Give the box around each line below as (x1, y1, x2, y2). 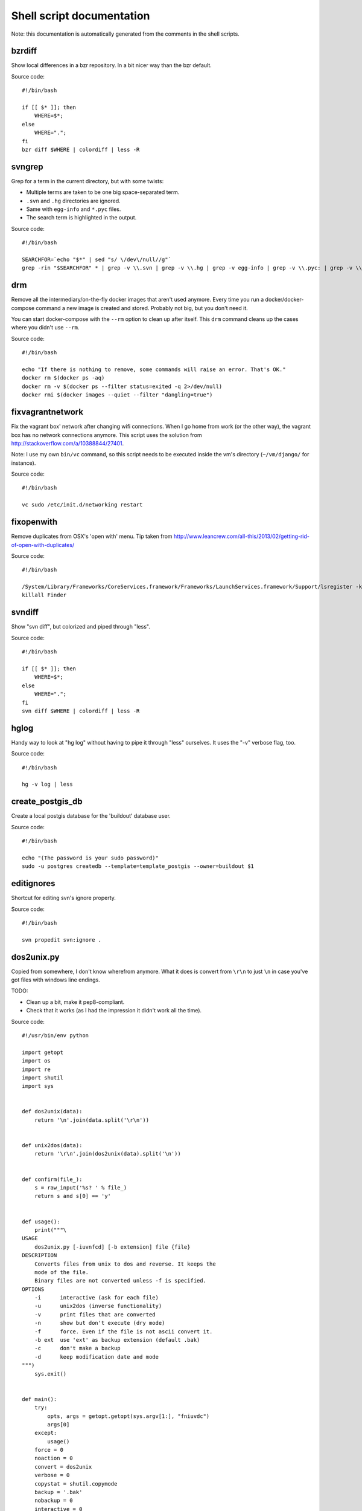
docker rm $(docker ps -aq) (22, 375, 105, 381)
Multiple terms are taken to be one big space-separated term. (26, 189, 180, 196)
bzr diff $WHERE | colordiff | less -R (22, 146, 140, 153)
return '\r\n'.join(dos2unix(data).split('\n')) (34, 1150, 181, 1157)
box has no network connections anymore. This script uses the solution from (11, 431, 202, 438)
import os (22, 1058, 51, 1064)
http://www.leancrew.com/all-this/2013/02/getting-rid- (173, 532, 310, 540)
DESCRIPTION (22, 1252, 57, 1259)
